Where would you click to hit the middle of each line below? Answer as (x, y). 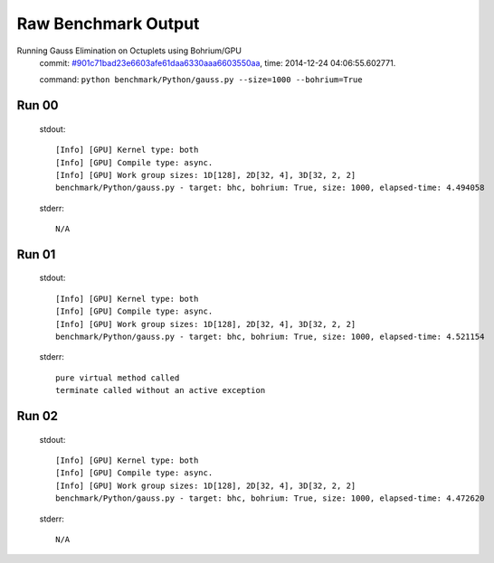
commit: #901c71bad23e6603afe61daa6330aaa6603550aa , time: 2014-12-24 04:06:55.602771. (218, 62)
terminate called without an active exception (161, 390)
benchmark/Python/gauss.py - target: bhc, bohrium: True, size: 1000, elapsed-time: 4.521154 (270, 337)
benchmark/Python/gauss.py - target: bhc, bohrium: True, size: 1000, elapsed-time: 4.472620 (270, 498)
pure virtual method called (118, 378)
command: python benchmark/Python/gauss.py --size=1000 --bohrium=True (201, 80)
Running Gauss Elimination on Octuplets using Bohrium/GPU (129, 51)
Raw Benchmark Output (108, 23)
